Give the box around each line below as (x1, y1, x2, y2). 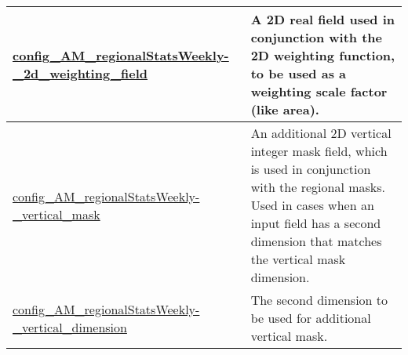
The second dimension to (250, 291, 388, 309)
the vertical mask (250, 250, 346, 268)
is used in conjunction (250, 160, 371, 178)
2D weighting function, (250, 46, 395, 64)
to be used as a (250, 64, 346, 82)
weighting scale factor (250, 82, 388, 100)
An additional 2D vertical (250, 124, 392, 142)
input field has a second (250, 214, 381, 232)
